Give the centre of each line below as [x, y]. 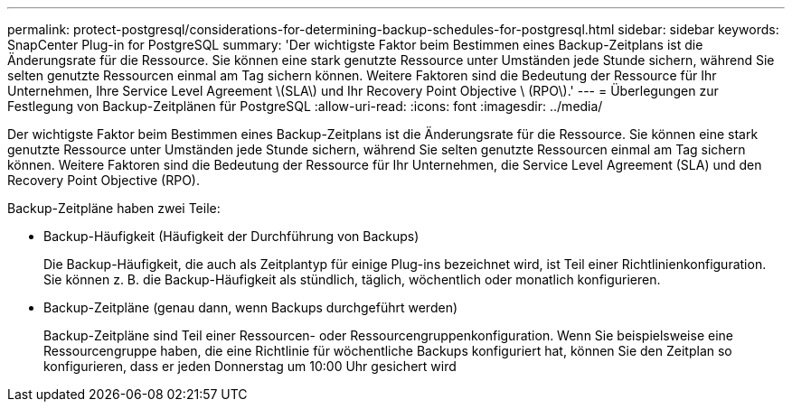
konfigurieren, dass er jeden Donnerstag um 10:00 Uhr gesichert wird [250, 366]
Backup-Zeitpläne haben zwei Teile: [114, 208]
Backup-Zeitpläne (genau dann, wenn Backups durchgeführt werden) [251, 307]
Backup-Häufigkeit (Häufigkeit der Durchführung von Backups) [231, 236]
